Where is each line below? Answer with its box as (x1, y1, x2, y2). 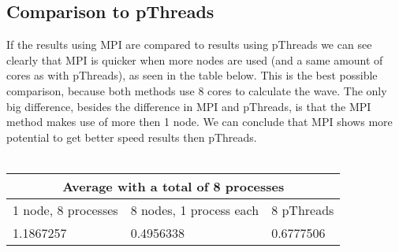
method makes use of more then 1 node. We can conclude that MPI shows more (6, 113, 393, 130)
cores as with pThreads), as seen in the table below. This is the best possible (6, 67, 378, 83)
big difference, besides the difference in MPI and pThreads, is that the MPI (6, 98, 371, 114)
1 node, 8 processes (13, 200, 118, 219)
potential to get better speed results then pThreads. (6, 128, 257, 145)
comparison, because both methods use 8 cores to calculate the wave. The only (6, 82, 387, 98)
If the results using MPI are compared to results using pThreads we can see (6, 36, 372, 53)
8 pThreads (271, 200, 334, 219)
